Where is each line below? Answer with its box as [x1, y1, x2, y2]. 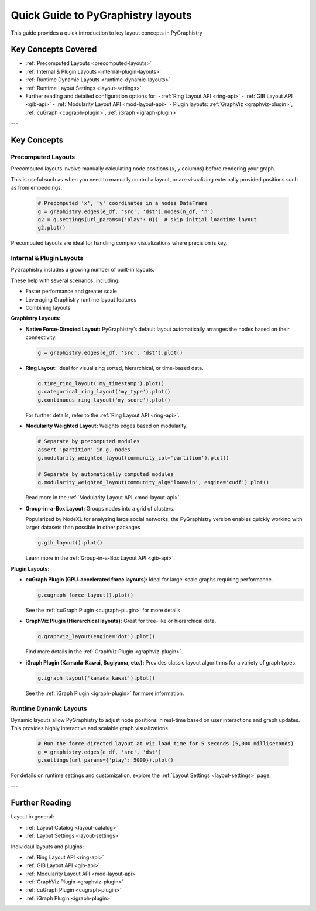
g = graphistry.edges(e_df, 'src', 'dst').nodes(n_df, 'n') [37, 208, 214, 215]
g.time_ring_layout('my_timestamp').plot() [37, 381, 165, 387]
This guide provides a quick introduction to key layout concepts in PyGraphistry [11, 29, 203, 36]
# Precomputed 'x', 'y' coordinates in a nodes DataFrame [37, 200, 208, 207]
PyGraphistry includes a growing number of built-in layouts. [11, 266, 155, 273]
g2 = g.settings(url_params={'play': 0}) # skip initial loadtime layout [37, 216, 257, 222]
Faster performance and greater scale [25, 287, 117, 295]
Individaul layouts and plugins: [11, 843, 84, 850]
